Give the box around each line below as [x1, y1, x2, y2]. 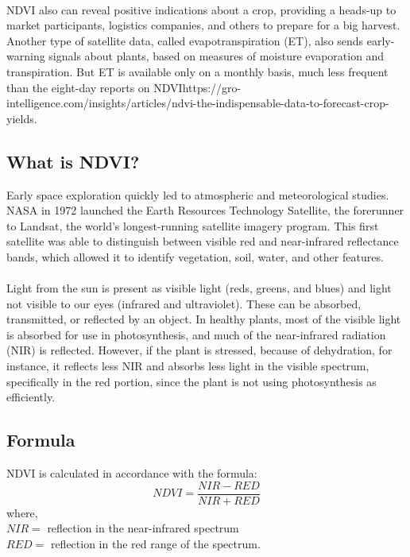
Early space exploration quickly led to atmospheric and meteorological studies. [6, 186, 389, 203]
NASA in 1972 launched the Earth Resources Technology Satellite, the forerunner [6, 202, 404, 219]
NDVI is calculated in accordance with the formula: [6, 465, 257, 482]
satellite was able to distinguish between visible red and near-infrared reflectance [6, 233, 399, 249]
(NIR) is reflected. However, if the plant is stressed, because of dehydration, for [6, 342, 393, 358]
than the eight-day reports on [6, 79, 150, 95]
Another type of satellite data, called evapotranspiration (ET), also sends [6, 32, 364, 48]
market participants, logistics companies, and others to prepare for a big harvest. [6, 17, 400, 33]
